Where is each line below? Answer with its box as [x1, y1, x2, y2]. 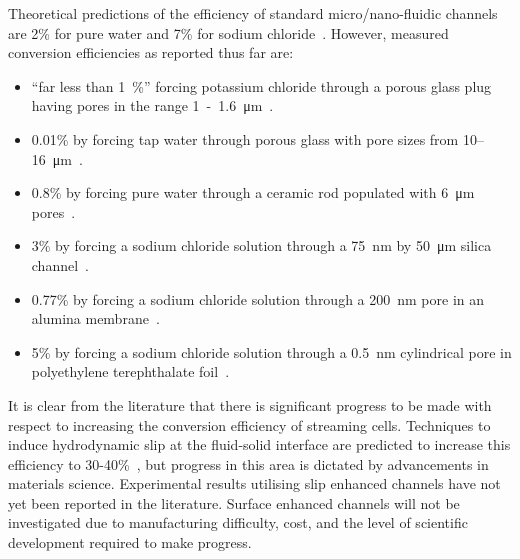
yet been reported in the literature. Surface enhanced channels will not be [8, 492, 460, 513]
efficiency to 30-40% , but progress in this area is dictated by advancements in [8, 453, 489, 474]
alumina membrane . [31, 308, 160, 329]
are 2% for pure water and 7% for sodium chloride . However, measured [8, 22, 449, 43]
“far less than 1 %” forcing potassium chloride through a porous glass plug [31, 75, 492, 96]
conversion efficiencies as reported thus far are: [8, 42, 294, 63]
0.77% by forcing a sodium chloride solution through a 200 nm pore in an [31, 288, 485, 309]
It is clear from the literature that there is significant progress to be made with [8, 394, 492, 415]
